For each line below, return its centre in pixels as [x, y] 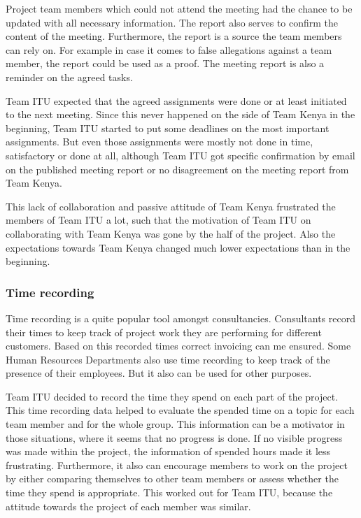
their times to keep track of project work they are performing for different [164, 332]
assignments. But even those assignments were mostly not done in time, [160, 142]
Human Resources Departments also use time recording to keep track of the [168, 359]
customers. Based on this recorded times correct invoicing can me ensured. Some [178, 346]
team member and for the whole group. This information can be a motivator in [175, 424]
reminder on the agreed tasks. [69, 77]
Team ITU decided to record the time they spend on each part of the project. [172, 396]
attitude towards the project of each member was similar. [128, 506]
